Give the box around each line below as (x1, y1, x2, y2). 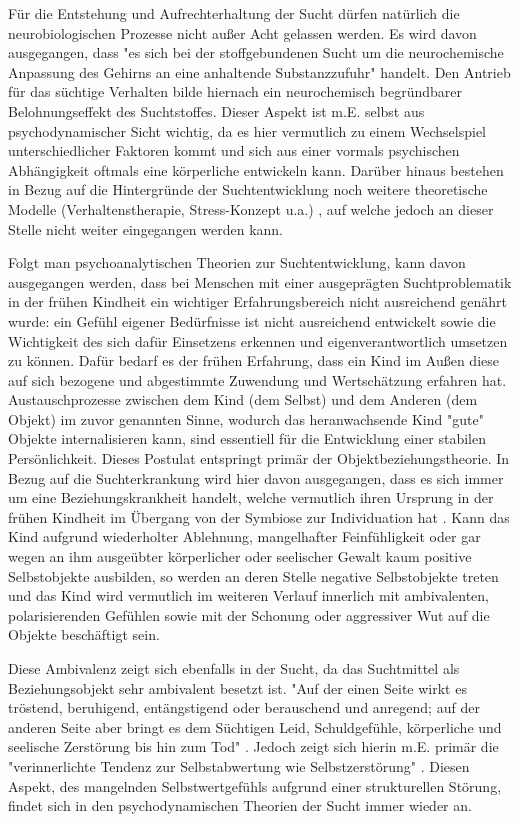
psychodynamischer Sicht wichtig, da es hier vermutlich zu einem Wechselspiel (8, 120, 487, 141)
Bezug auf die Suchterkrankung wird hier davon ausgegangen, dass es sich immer (8, 467, 504, 488)
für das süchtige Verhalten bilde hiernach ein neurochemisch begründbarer (8, 81, 462, 102)
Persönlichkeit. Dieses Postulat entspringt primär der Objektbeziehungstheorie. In (8, 448, 510, 469)
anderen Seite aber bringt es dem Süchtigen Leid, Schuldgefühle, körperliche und (8, 716, 502, 737)
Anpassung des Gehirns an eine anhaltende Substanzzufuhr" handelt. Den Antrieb (8, 61, 511, 82)
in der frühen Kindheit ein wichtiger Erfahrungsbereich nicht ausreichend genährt (8, 291, 507, 312)
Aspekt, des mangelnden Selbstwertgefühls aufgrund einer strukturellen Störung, (8, 775, 502, 796)
